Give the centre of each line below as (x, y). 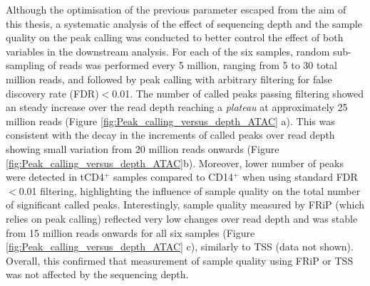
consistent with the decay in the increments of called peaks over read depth (170, 135)
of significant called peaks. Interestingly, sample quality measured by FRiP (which (185, 205)
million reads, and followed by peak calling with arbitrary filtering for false (169, 79)
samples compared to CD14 (173, 177)
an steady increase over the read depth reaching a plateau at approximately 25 (177, 107)
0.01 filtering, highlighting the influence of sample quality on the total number (190, 190)
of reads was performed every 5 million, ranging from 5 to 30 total (192, 65)
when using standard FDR (300, 177)
